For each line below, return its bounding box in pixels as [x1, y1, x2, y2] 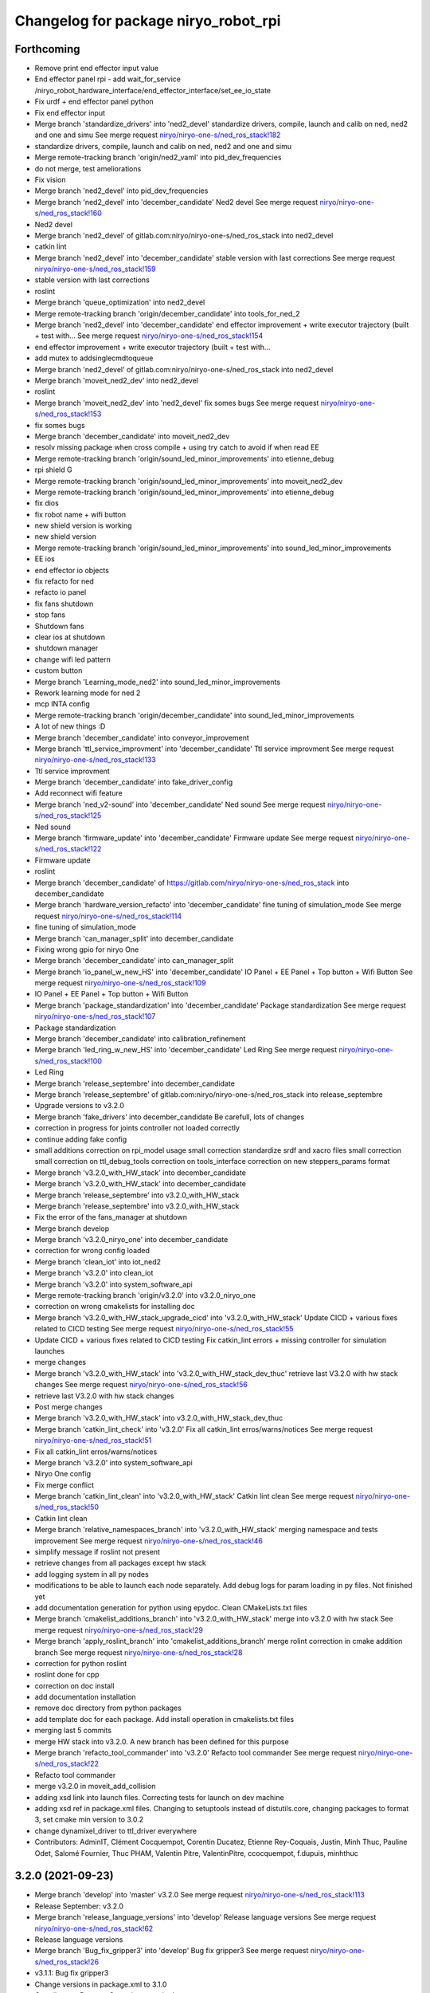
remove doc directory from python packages [34, 1703, 182, 1713]
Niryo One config [34, 1469, 92, 1479]
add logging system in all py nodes [34, 1569, 149, 1578]
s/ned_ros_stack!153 [34, 409, 102, 419]
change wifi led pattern [34, 655, 111, 664]
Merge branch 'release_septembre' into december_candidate [34, 1079, 235, 1088]
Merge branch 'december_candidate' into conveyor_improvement [34, 733, 250, 742]
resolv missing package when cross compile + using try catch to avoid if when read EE [34, 442, 320, 452]
